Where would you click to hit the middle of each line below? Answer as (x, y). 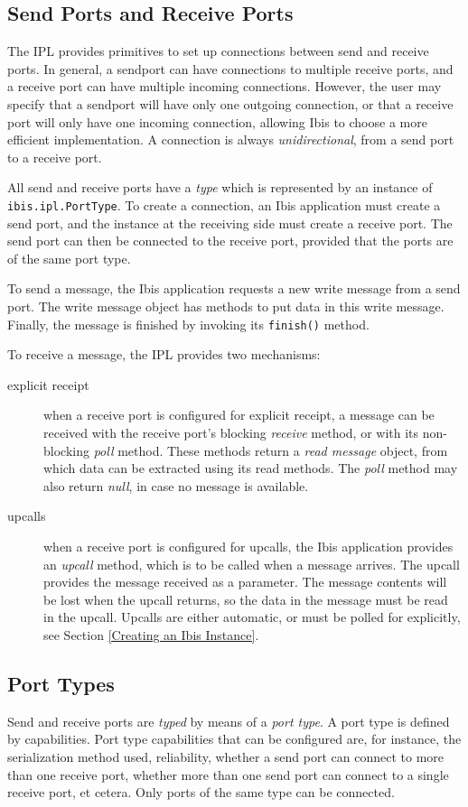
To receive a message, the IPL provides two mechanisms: (164, 354)
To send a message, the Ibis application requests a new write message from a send (234, 288)
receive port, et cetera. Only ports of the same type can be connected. (201, 792)
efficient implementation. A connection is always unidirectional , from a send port (231, 139)
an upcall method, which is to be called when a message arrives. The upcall (252, 564)
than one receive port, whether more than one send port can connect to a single (228, 774)
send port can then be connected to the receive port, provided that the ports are (230, 241)
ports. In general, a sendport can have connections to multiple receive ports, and (230, 68)
